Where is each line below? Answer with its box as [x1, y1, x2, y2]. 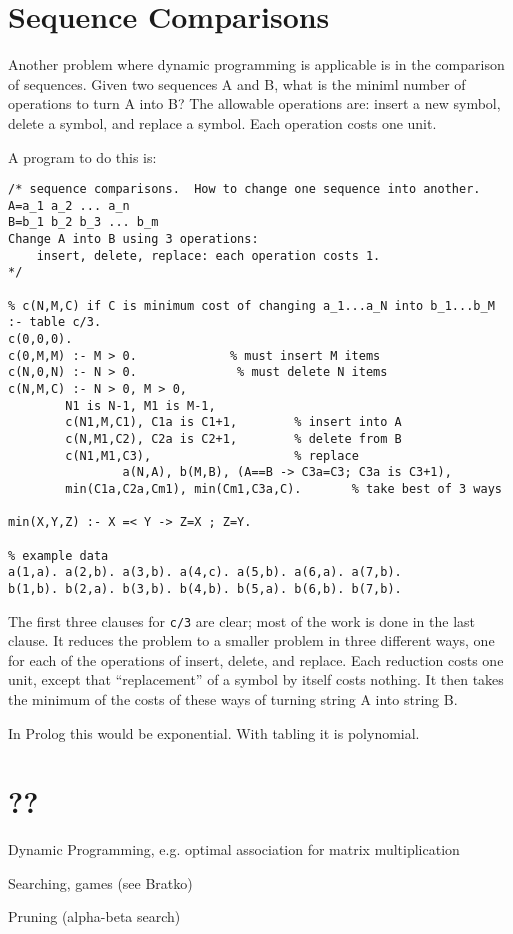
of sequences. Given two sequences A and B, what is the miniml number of [8, 73, 466, 94]
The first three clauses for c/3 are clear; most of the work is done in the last [8, 610, 476, 631]
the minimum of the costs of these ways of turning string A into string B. [8, 688, 458, 709]
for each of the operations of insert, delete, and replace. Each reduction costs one [8, 649, 504, 670]
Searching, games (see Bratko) [8, 872, 193, 893]
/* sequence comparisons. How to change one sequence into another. [8, 182, 481, 197]
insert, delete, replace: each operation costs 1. [36, 248, 381, 263]
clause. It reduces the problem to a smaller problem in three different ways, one [8, 630, 495, 651]
